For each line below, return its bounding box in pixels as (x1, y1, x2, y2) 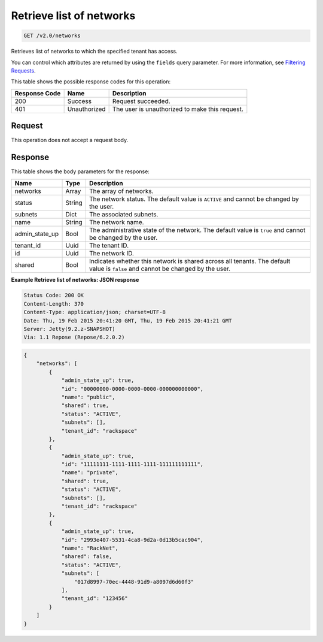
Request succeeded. (112, 97, 170, 105)
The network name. (89, 218, 144, 226)
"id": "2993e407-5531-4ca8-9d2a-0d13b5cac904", (61, 536, 204, 543)
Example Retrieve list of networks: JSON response (11, 276, 139, 283)
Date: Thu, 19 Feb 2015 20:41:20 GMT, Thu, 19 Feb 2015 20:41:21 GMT (23, 317, 232, 324)
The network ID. (89, 249, 135, 257)
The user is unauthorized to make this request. (112, 105, 243, 113)
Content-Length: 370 (23, 300, 84, 307)
